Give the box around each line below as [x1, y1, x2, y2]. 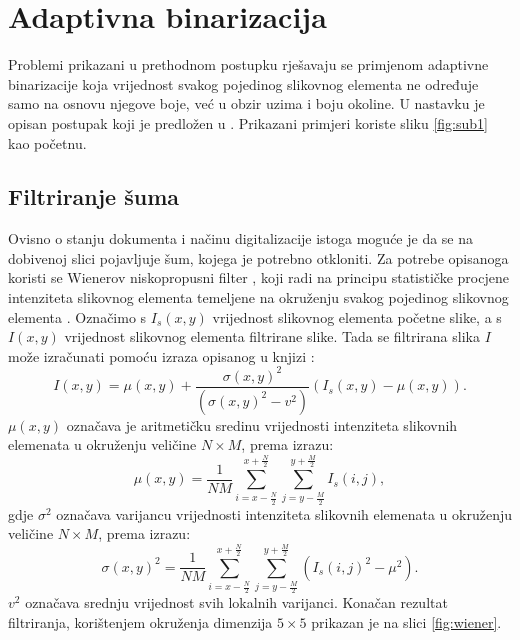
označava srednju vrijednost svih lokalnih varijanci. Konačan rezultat [25, 592, 448, 613]
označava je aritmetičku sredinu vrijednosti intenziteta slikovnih [66, 414, 458, 435]
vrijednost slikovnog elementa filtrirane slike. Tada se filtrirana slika [64, 326, 480, 347]
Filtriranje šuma [8, 181, 180, 212]
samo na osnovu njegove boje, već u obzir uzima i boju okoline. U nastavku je [8, 93, 485, 114]
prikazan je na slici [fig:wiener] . [311, 612, 502, 633]
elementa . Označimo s [8, 306, 147, 327]
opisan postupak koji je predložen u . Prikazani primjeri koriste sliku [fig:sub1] [8, 112, 488, 133]
